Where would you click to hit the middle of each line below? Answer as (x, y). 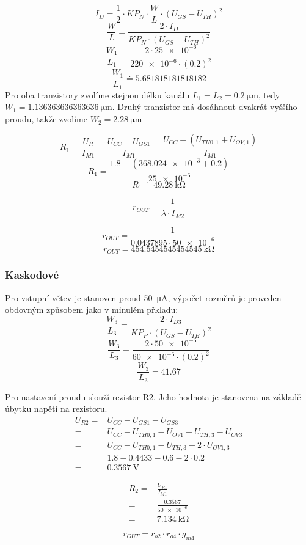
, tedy (269, 94)
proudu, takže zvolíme (46, 119)
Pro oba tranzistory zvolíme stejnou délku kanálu (97, 94)
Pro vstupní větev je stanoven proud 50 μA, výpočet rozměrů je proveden (143, 297)
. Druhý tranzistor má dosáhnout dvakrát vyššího (205, 107)
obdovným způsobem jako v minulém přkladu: (92, 309)
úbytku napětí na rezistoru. (56, 408)
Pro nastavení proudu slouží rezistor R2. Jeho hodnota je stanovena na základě (153, 396)
